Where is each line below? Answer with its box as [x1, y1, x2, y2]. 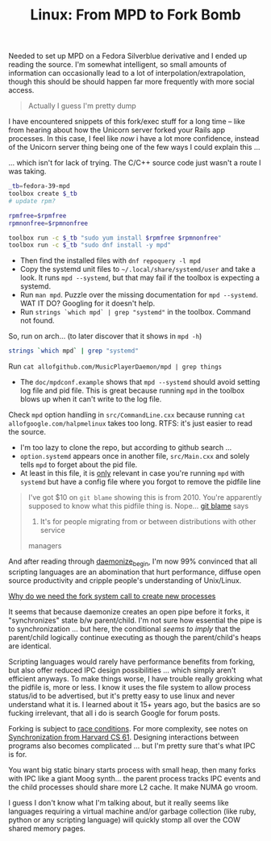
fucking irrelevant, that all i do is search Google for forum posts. [8, 708, 220, 718]
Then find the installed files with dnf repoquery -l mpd [19, 256, 202, 265]
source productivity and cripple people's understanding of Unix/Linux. [8, 575, 242, 585]
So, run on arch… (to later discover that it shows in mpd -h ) [8, 331, 202, 341]
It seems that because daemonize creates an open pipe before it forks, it [8, 606, 250, 616]
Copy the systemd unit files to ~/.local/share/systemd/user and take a [19, 264, 256, 274]
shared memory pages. [8, 823, 86, 833]
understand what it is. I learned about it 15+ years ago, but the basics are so [8, 699, 261, 709]
